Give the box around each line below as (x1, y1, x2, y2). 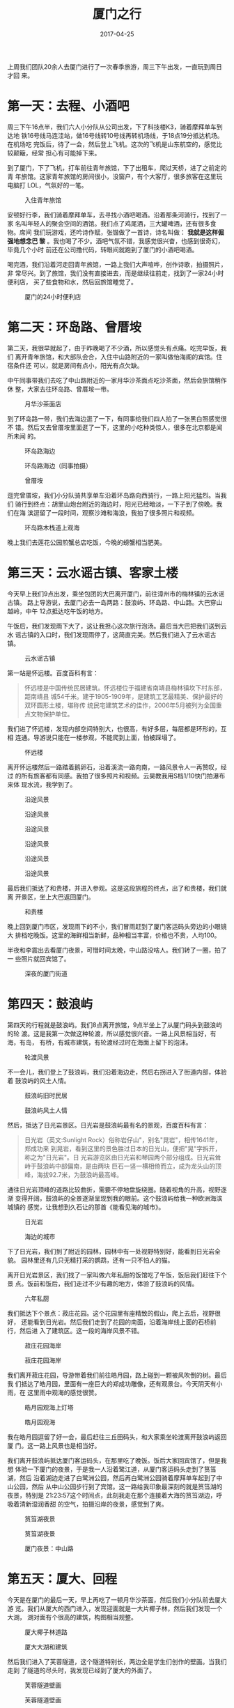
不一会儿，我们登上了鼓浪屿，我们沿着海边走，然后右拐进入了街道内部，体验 (7, 1068, 227, 1076)
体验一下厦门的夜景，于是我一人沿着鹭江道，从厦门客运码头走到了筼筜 (15, 1465, 217, 1473)
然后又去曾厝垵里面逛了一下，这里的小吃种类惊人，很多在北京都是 (26, 423, 217, 431)
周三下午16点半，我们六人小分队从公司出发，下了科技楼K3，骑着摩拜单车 (7, 123, 217, 131)
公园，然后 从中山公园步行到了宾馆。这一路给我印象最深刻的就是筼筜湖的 (13, 1482, 223, 1491)
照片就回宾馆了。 (20, 954, 70, 962)
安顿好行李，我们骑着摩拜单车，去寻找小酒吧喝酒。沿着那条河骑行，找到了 (7, 210, 221, 219)
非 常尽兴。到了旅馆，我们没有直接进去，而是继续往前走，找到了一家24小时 (7, 269, 224, 277)
